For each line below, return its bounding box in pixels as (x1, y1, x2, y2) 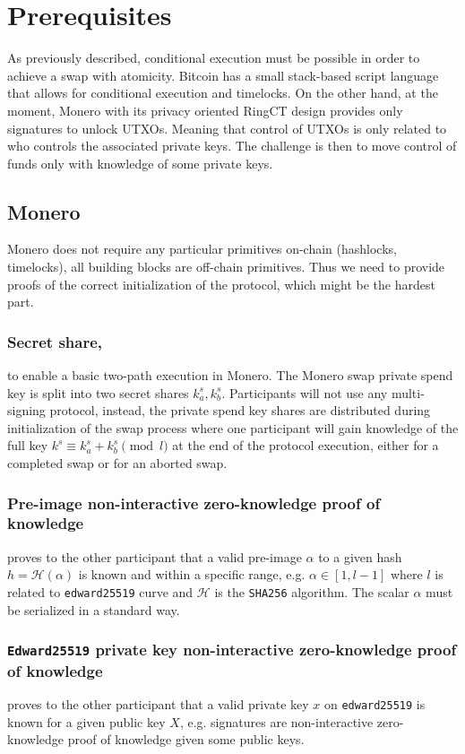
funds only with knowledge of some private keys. (7, 153, 273, 172)
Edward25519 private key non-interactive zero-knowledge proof (7, 638, 457, 661)
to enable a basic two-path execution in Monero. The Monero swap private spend (7, 366, 453, 385)
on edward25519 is (323, 694, 426, 713)
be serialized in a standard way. (7, 600, 180, 619)
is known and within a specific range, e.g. (78, 565, 306, 584)
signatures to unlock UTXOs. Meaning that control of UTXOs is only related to (7, 118, 447, 137)
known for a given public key (7, 712, 166, 731)
